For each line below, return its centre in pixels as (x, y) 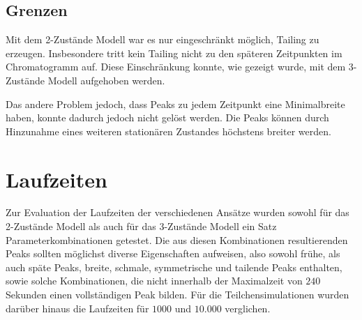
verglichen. (248, 308)
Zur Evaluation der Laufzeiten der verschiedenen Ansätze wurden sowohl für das (178, 212)
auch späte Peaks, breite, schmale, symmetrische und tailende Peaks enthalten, (174, 267)
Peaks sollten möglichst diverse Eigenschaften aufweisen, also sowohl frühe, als (173, 253)
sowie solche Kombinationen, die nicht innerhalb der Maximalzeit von (154, 281)
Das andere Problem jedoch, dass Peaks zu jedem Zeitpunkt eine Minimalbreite (175, 104)
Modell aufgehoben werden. (106, 80)
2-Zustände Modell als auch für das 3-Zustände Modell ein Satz (141, 226)
